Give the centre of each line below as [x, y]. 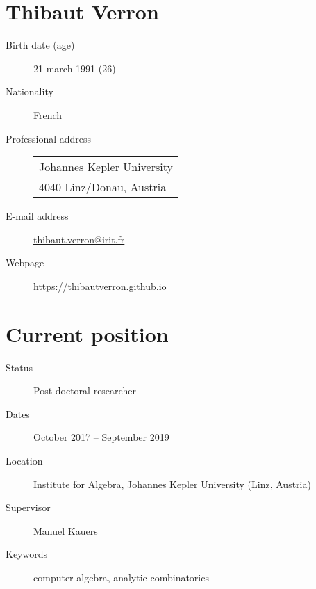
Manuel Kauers [66, 530]
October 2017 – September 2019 [101, 437]
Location [24, 460]
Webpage [25, 263]
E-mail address [37, 216]
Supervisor [28, 507]
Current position [87, 333]
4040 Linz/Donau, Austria [103, 187]
